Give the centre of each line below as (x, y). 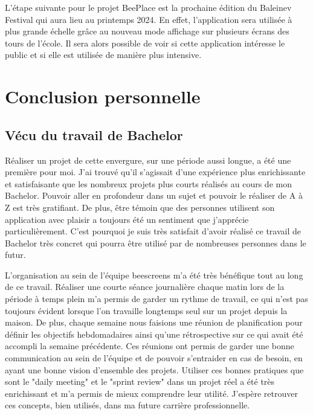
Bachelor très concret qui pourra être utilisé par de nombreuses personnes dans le (156, 243)
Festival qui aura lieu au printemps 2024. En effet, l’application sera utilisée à (149, 19)
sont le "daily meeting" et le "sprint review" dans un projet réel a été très (140, 381)
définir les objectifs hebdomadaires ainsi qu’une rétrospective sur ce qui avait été (154, 334)
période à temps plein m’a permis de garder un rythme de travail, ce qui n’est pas (156, 299)
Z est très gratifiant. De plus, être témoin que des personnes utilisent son (140, 207)
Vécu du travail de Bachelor (94, 134)
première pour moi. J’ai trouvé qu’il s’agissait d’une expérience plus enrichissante (155, 172)
